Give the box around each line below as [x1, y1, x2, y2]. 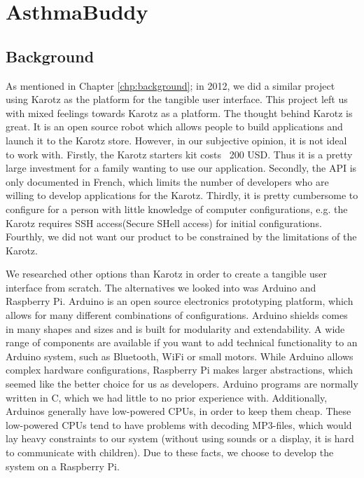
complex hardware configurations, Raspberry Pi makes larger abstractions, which [6, 362, 353, 377]
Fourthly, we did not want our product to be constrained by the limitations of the [6, 229, 357, 244]
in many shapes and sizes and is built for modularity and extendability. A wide [6, 321, 345, 336]
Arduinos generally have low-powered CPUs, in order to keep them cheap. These [6, 404, 351, 418]
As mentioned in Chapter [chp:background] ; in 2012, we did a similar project [6, 78, 335, 93]
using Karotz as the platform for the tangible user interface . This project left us [6, 92, 348, 107]
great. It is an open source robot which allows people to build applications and [6, 119, 343, 134]
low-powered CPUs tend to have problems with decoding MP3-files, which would [6, 417, 352, 432]
